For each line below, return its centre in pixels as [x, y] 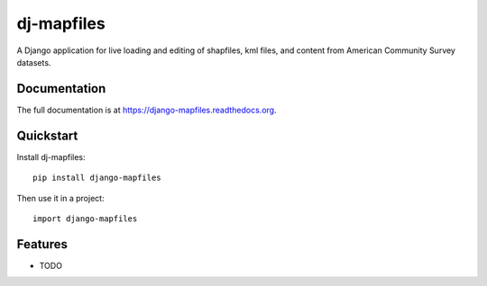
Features [42, 244]
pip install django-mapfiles [97, 178]
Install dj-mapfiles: [51, 156]
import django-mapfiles [85, 219]
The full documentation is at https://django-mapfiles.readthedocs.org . [147, 110]
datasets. [34, 62]
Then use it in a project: [60, 198]
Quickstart [47, 135]
